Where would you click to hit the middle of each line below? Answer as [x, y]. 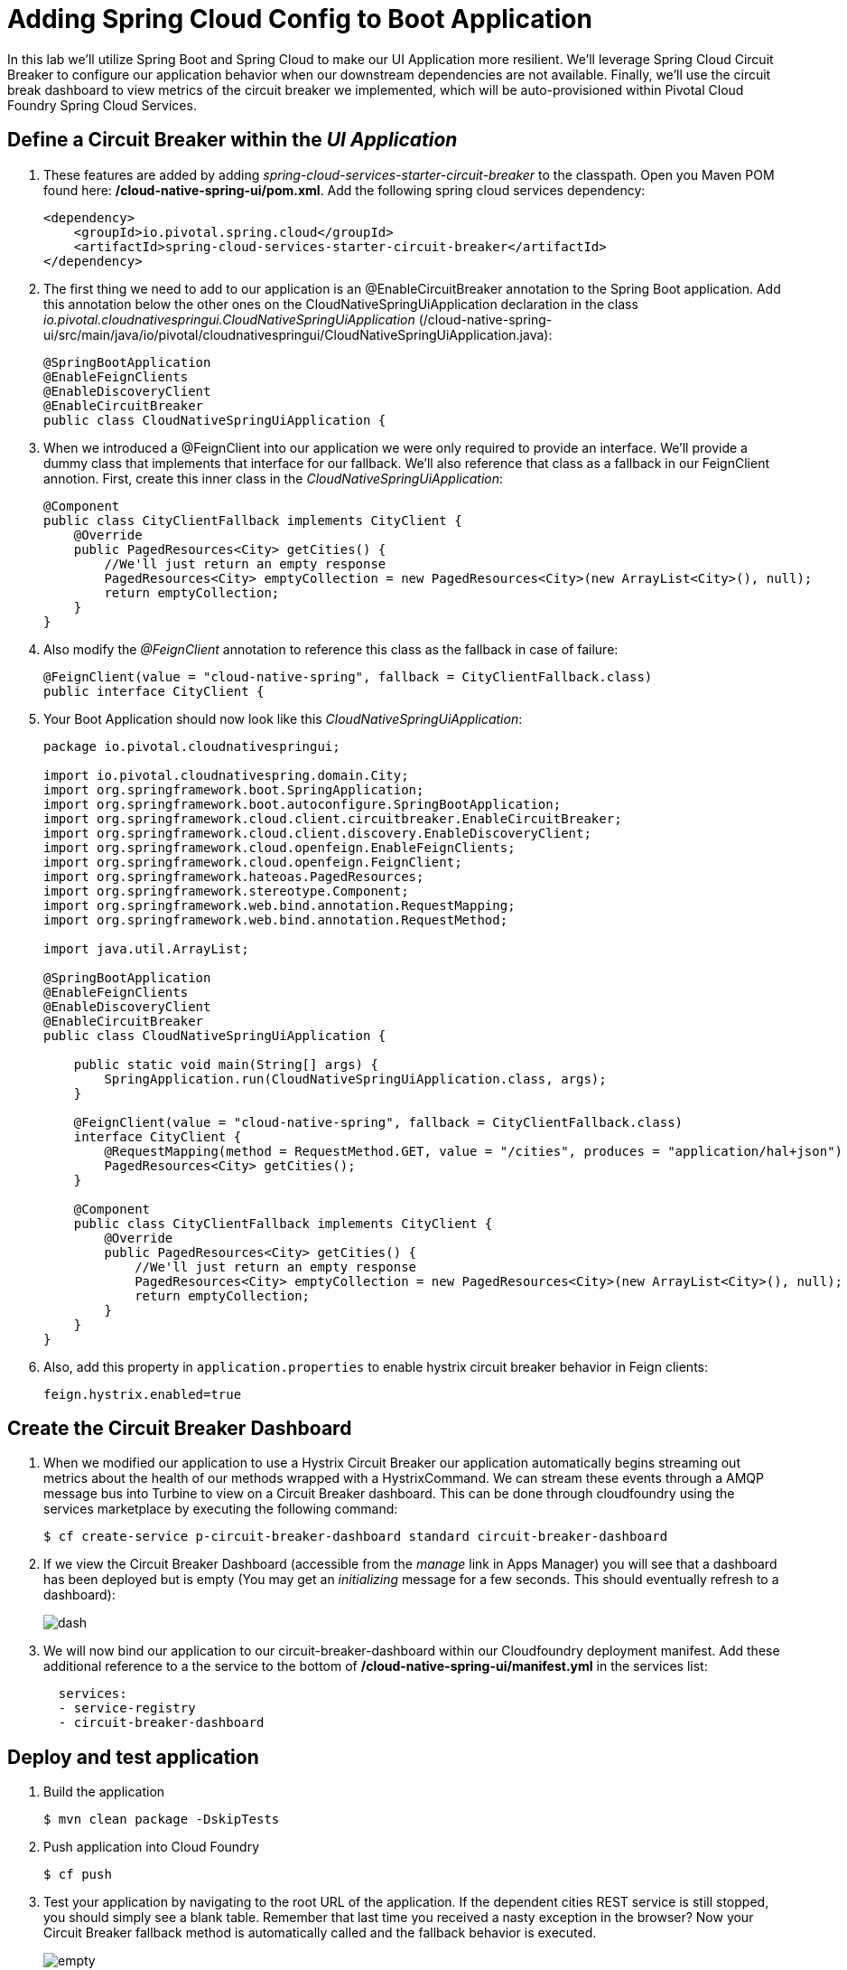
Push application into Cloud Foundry [152, 1847]
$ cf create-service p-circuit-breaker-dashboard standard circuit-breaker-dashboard [356, 1537]
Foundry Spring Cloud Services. [102, 105]
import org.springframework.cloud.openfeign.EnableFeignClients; [279, 847]
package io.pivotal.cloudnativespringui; [192, 746]
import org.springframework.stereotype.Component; [226, 891]
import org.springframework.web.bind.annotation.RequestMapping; [279, 905]
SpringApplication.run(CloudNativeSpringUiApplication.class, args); [355, 1079]
